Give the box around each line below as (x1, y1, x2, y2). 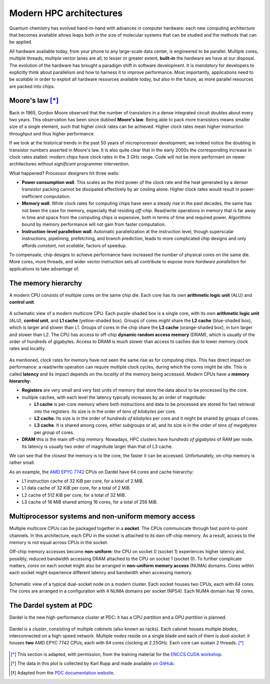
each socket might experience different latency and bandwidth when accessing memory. (9, 570, 192, 576)
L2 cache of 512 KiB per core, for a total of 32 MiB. (21, 492, 126, 498)
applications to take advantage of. (9, 266, 79, 272)
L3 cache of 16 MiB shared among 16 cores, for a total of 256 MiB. (21, 499, 158, 505)
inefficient (21, 193, 42, 199)
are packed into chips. (9, 83, 55, 89)
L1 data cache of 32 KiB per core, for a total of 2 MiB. (21, 485, 131, 491)
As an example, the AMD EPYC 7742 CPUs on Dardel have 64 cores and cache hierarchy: (9, 469, 194, 475)
